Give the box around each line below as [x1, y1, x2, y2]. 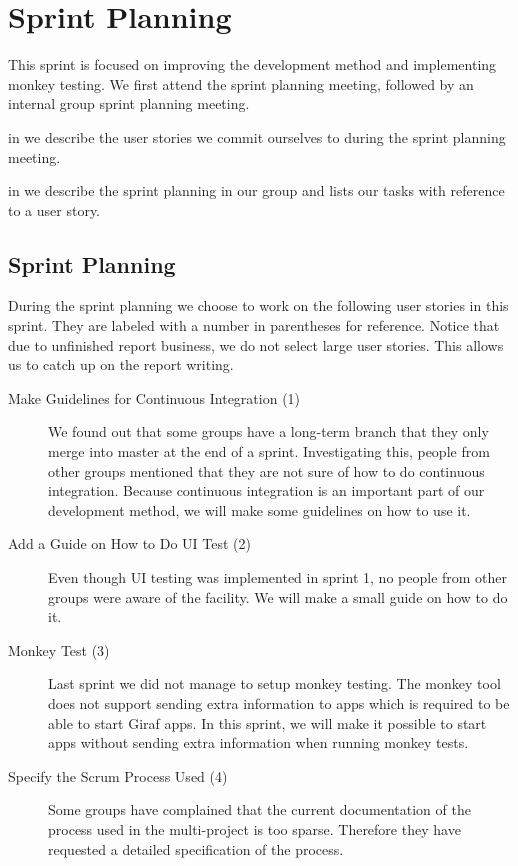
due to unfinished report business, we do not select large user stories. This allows [8, 334, 504, 355]
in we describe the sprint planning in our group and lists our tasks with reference [8, 180, 505, 201]
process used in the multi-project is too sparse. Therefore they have [48, 818, 461, 839]
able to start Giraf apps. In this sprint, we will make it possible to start [48, 712, 487, 733]
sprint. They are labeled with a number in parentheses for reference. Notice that [8, 315, 500, 336]
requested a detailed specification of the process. [48, 838, 344, 859]
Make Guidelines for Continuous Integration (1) [8, 387, 301, 408]
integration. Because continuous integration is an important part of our [48, 480, 485, 501]
